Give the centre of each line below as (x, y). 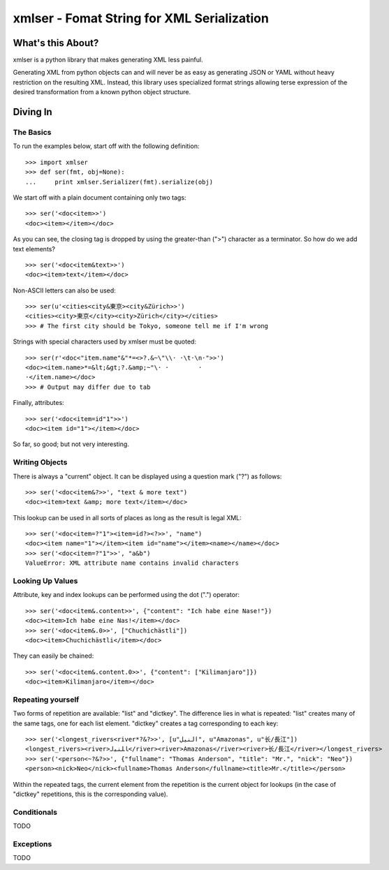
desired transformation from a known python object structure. (102, 92)
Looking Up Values (45, 581)
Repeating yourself (46, 700)
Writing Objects (40, 462)
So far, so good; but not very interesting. (71, 444)
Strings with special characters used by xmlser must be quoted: (105, 341)
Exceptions (32, 843)
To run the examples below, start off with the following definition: (106, 146)
